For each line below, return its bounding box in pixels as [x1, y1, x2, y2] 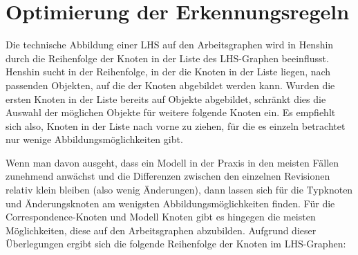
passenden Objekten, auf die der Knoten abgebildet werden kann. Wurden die [6, 77, 335, 92]
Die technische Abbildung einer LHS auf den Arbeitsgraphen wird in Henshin [6, 37, 334, 52]
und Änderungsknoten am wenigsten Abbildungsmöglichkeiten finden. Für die [6, 196, 335, 210]
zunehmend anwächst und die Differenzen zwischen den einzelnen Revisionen [6, 169, 330, 183]
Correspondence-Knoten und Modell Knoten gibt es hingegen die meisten [6, 209, 316, 224]
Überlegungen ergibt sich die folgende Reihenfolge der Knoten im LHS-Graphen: [6, 236, 346, 251]
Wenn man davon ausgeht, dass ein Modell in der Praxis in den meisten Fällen [6, 155, 339, 169]
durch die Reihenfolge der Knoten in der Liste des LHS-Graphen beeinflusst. [6, 50, 329, 65]
